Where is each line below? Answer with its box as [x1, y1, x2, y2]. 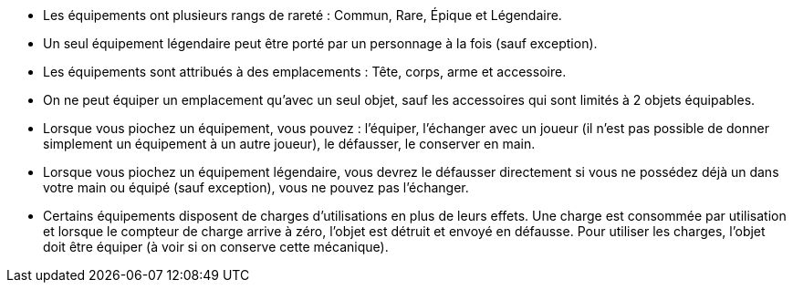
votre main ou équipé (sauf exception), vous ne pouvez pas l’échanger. [43, 180, 469, 195]
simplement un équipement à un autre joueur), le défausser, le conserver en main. [43, 136, 536, 151]
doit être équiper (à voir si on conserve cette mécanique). [43, 239, 389, 254]
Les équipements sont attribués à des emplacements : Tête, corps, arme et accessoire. [43, 64, 567, 79]
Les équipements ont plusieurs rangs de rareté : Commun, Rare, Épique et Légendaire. [43, 7, 562, 23]
